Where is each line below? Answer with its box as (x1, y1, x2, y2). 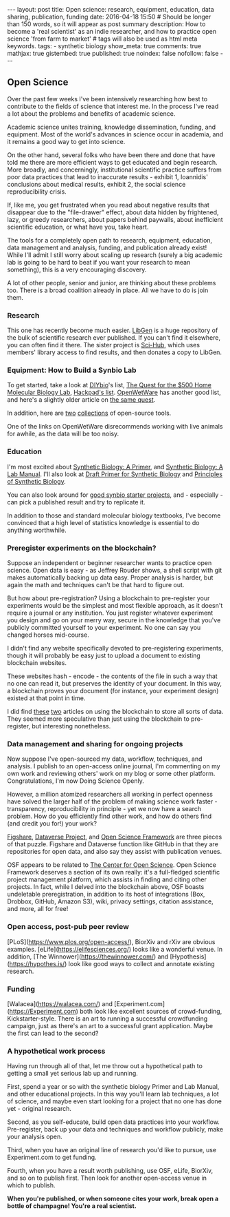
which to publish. (7, 1181, 56, 1189)
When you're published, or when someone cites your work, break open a (7, 1194, 219, 1203)
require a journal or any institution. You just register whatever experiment (7, 608, 214, 617)
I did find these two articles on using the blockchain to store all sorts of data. (7, 708, 224, 715)
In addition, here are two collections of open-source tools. (7, 409, 172, 418)
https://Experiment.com (9, 1007, 77, 1015)
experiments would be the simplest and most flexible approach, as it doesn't (7, 602, 223, 609)
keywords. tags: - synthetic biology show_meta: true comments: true (7, 42, 202, 50)
